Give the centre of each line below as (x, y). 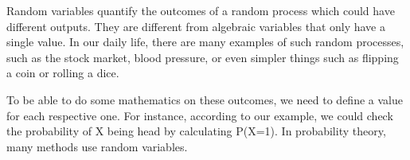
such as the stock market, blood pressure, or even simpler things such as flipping (203, 57)
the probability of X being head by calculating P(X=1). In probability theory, (196, 131)
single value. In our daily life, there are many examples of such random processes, (205, 42)
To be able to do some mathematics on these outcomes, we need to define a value (205, 99)
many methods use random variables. (97, 146)
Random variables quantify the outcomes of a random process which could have (201, 10)
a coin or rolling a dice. (63, 73)
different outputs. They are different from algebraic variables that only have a (196, 26)
